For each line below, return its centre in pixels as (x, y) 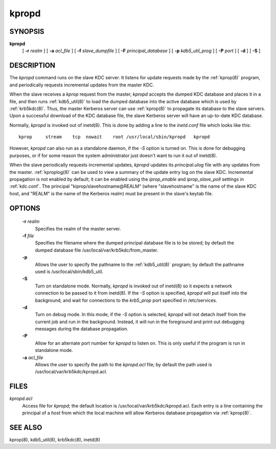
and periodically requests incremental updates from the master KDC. (82, 85)
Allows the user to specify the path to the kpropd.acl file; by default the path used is (123, 365)
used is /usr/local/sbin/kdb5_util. (69, 272)
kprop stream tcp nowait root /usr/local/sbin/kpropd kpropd (114, 137)
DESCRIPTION (32, 66)
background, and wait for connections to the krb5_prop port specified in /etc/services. (126, 300)
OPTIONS (25, 208)
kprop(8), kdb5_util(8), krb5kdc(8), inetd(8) (55, 440)
